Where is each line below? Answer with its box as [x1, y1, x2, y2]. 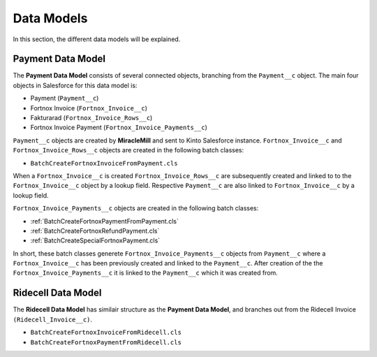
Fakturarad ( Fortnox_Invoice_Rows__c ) [30, 114, 153, 122]
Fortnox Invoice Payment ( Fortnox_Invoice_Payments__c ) [30, 123, 207, 132]
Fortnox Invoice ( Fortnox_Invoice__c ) [30, 103, 148, 112]
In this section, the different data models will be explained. [13, 35, 181, 43]
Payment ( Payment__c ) [30, 94, 99, 103]
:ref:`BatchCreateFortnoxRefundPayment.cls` [30, 226, 160, 235]
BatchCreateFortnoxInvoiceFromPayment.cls [30, 159, 178, 167]
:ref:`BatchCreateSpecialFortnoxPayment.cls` [30, 236, 161, 245]
